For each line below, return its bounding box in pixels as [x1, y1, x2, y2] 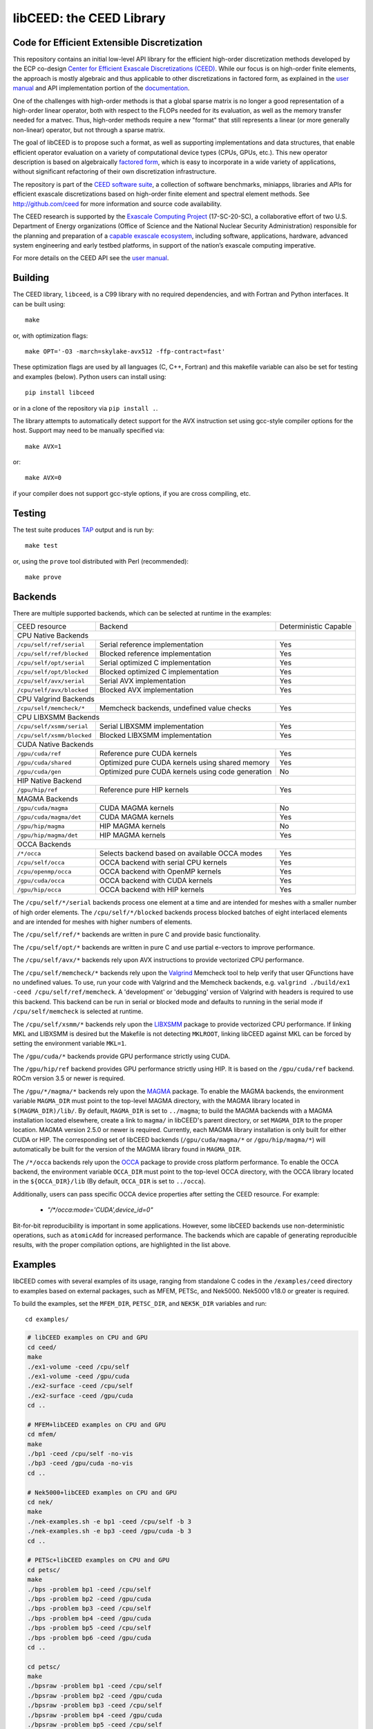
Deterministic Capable [279, 622, 352, 631]
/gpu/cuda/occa [17, 877, 65, 885]
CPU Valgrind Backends [17, 694, 95, 704]
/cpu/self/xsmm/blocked [17, 732, 92, 739]
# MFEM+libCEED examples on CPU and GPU [27, 1421, 166, 1428]
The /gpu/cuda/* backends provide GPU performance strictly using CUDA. [12, 1052, 231, 1060]
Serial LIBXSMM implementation [99, 721, 204, 731]
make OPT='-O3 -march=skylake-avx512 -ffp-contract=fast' [25, 347, 226, 355]
